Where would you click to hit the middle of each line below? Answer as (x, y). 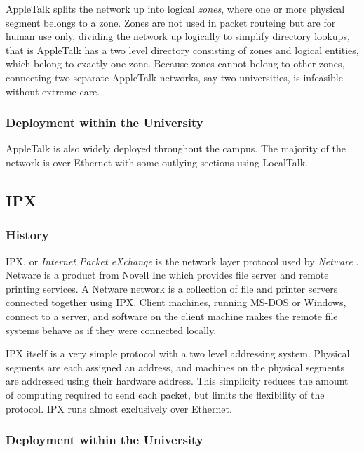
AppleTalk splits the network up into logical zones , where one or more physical (175, 8)
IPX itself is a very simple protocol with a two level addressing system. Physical (178, 353)
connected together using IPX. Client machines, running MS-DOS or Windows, (176, 302)
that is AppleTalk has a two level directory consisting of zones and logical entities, (182, 49)
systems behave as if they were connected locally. (111, 330)
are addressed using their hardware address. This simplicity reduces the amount (177, 381)
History (27, 235)
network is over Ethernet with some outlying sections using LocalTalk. (157, 162)
